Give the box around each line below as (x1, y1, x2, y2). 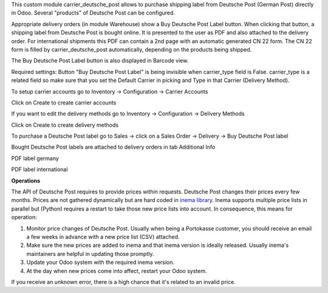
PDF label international (11, 166, 68, 173)
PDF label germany (11, 155, 59, 162)
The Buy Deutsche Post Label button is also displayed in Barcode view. (11, 57, 189, 64)
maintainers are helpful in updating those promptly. (26, 250, 154, 257)
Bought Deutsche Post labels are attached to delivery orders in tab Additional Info (11, 143, 216, 151)
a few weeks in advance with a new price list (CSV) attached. (26, 233, 180, 240)
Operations (11, 177, 41, 184)
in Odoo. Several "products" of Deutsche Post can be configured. (11, 9, 176, 16)
